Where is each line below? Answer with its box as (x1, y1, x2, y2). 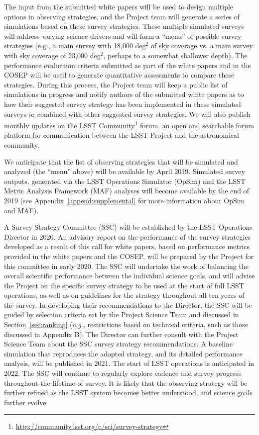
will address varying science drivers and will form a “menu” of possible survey (4, 30, 242, 41)
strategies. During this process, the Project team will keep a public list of (4, 79, 228, 89)
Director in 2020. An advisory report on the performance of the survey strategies (4, 231, 251, 242)
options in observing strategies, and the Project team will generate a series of (4, 11, 240, 21)
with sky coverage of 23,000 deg (4, 50, 101, 60)
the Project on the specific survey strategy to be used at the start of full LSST (4, 280, 244, 290)
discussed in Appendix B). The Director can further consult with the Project (4, 329, 239, 339)
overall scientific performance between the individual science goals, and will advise (4, 270, 255, 281)
